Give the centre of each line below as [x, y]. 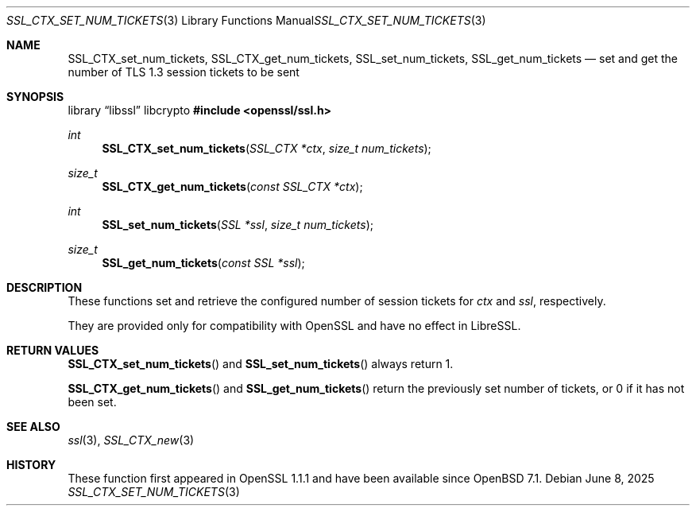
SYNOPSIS [35, 97]
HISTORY [31, 465]
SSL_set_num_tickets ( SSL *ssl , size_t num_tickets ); [238, 225]
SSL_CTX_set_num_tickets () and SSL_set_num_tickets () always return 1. [261, 364]
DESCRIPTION [44, 287]
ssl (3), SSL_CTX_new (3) [131, 440]
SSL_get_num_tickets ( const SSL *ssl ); [203, 263]
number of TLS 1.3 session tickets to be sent [184, 72]
